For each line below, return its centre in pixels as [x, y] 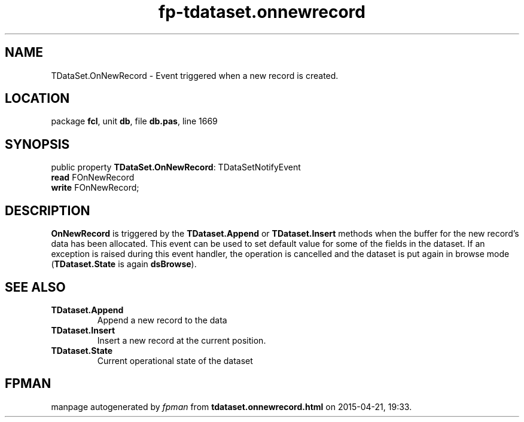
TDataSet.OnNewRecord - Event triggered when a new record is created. [195, 75]
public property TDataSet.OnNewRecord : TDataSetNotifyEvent [176, 167]
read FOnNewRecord [93, 178]
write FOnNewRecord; [95, 188]
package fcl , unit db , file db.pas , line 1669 [134, 121]
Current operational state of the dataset [175, 360]
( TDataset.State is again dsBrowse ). [124, 264]
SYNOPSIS [37, 144]
